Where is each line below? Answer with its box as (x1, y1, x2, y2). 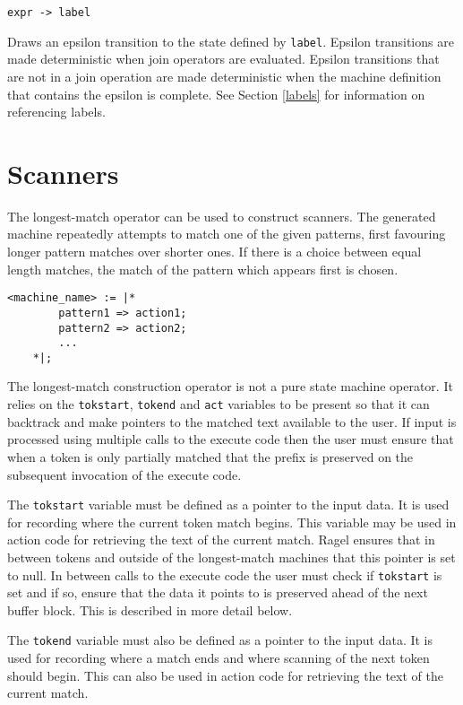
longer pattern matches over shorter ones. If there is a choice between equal (7, 242, 422, 260)
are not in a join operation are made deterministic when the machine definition (7, 66, 442, 85)
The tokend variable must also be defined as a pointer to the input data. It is (7, 631, 433, 649)
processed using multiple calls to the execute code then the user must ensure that (7, 430, 454, 448)
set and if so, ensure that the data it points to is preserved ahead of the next (7, 583, 428, 602)
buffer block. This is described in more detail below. (7, 600, 293, 619)
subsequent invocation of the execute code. (7, 465, 242, 483)
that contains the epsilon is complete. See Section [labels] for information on (7, 84, 425, 103)
